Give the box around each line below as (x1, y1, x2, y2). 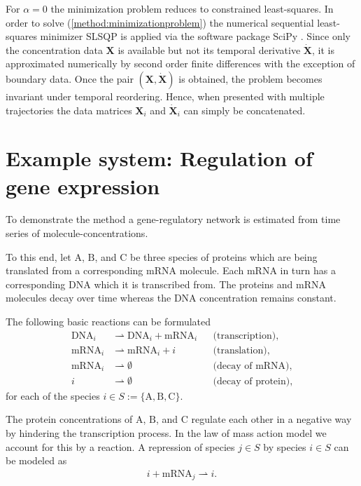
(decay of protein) (213, 376, 290, 386)
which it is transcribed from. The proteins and (94, 276, 293, 291)
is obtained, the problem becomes (178, 71, 323, 86)
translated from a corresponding (6, 263, 143, 278)
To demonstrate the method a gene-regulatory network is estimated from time (6, 212, 341, 227)
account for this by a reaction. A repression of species (6, 439, 235, 454)
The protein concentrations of (6, 412, 133, 426)
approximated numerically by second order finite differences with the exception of (6, 56, 355, 71)
